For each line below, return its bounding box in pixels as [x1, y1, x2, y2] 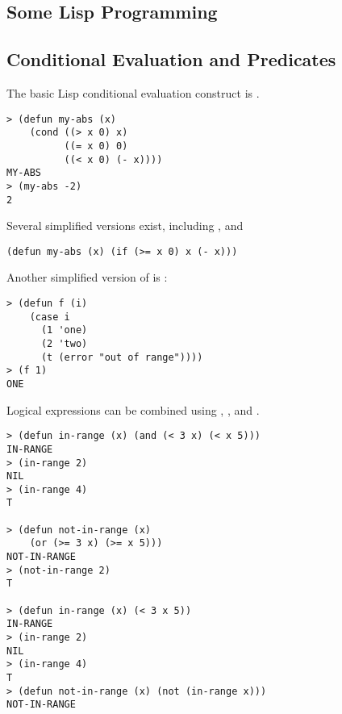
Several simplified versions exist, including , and [6, 217, 244, 234]
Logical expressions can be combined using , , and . [6, 401, 260, 418]
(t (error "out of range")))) [40, 351, 203, 363]
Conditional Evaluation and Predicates [6, 47, 336, 72]
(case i [29, 311, 70, 323]
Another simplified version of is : [6, 269, 168, 286]
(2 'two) [40, 337, 88, 349]
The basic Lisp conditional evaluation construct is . [6, 84, 260, 101]
